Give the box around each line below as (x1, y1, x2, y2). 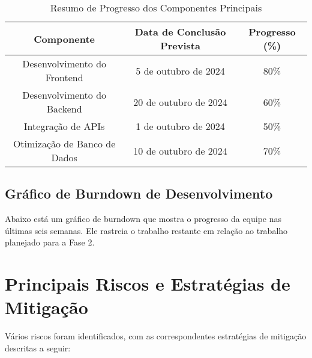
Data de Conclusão (134, 25, 226, 39)
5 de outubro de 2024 (136, 63, 225, 78)
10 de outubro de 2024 (133, 143, 227, 158)
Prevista (160, 39, 200, 52)
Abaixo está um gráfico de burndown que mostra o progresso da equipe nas (5, 212, 282, 225)
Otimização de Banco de (13, 137, 116, 150)
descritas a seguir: (5, 341, 71, 354)
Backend (46, 102, 82, 116)
